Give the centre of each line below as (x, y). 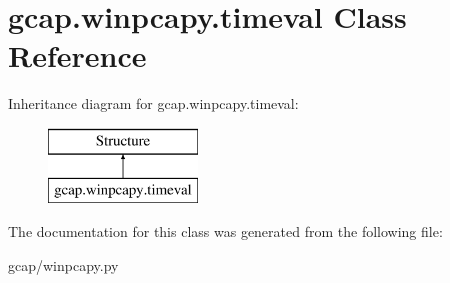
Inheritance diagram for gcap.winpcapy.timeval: (153, 103)
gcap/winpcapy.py (63, 264)
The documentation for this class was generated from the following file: (225, 231)
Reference (77, 55)
